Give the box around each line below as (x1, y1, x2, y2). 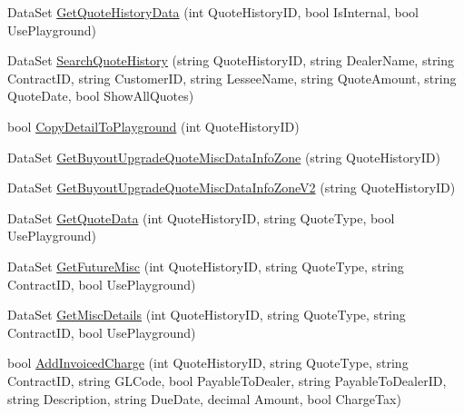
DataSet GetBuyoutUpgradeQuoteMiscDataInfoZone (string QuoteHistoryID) (7, 147, 440, 166)
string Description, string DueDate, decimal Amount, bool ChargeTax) (7, 389, 401, 408)
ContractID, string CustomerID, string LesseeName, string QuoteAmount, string (7, 68, 457, 87)
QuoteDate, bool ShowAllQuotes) (7, 86, 194, 105)
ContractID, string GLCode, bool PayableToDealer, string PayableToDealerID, (7, 371, 447, 390)
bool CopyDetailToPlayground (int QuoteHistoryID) (7, 116, 300, 135)
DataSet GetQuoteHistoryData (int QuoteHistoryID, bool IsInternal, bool (7, 3, 419, 21)
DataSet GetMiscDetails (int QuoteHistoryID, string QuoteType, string (7, 305, 406, 324)
